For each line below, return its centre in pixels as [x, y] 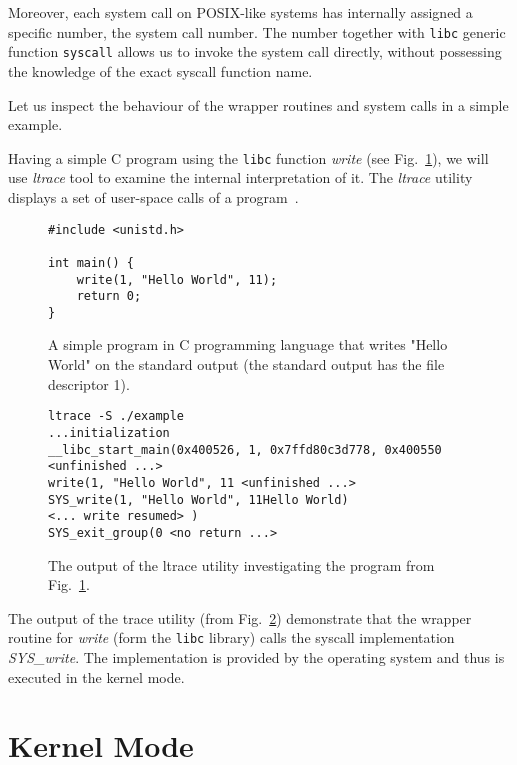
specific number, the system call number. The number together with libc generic [257, 31]
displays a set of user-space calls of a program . [153, 196]
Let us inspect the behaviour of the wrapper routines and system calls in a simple [258, 104]
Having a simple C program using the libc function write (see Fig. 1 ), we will [248, 157]
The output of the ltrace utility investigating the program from [241, 564]
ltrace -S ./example [116, 416]
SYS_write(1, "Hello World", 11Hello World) [198, 499]
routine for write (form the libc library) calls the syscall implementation [231, 637]
